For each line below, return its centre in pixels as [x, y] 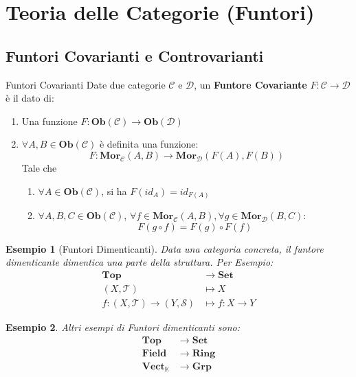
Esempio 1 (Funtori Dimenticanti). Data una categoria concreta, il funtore [165, 248]
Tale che [39, 167]
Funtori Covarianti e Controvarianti [135, 55]
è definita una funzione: [149, 144]
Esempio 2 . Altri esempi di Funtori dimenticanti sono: [123, 327]
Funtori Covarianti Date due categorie [86, 84]
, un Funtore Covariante [251, 84]
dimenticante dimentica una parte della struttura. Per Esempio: [140, 262]
